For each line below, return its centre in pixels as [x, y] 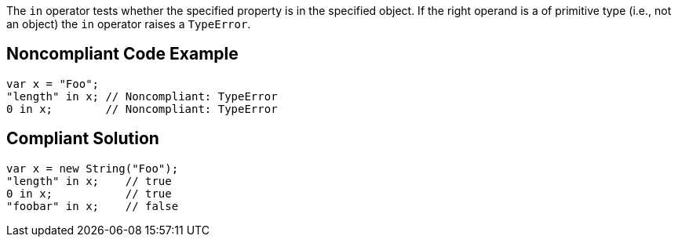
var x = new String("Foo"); [93, 168]
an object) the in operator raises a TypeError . [129, 24]
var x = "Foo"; [53, 83]
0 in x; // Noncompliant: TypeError [142, 109]
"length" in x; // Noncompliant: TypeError [142, 96]
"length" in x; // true [89, 181]
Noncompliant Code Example [122, 54]
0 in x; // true [89, 193]
